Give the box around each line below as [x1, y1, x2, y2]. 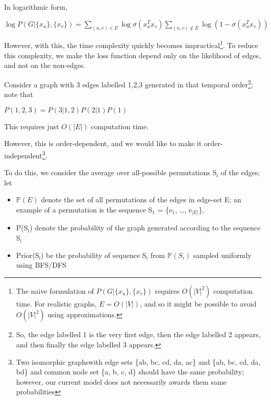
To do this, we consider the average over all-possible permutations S [4, 167, 217, 178]
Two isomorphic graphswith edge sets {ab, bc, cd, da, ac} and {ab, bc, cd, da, [16, 356, 261, 367]
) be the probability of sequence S [40, 249, 146, 260]
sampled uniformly [193, 249, 252, 260]
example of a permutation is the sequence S [16, 204, 153, 215]
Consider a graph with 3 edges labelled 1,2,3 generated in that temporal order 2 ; [4, 77, 253, 89]
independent [4, 150, 42, 160]
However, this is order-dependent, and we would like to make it [4, 138, 202, 149]
